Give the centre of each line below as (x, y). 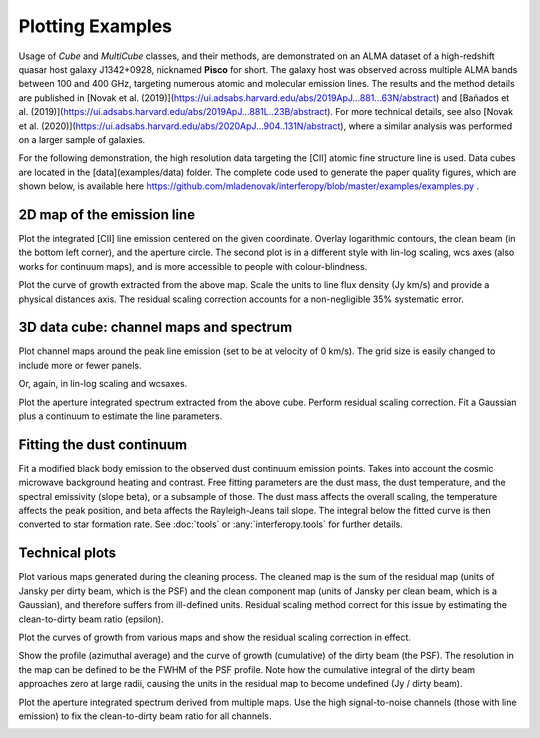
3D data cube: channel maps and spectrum (155, 327)
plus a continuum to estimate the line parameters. (120, 416)
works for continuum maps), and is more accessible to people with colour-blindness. (193, 266)
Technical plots (67, 553)
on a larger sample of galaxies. (82, 139)
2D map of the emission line (106, 214)
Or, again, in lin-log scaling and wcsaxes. (103, 384)
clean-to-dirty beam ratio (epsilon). (91, 619)
